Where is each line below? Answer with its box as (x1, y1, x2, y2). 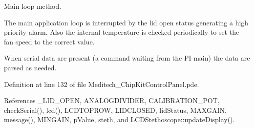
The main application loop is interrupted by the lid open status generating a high (4, 17, 249, 27)
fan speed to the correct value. (4, 36, 95, 46)
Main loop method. (4, 1, 62, 11)
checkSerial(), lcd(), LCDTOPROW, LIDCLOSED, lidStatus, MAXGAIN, (4, 105, 227, 115)
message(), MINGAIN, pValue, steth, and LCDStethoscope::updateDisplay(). (4, 114, 235, 125)
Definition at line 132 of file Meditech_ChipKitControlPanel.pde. (4, 79, 199, 89)
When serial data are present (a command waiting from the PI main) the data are (4, 53, 250, 63)
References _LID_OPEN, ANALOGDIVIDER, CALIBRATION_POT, (4, 95, 220, 106)
